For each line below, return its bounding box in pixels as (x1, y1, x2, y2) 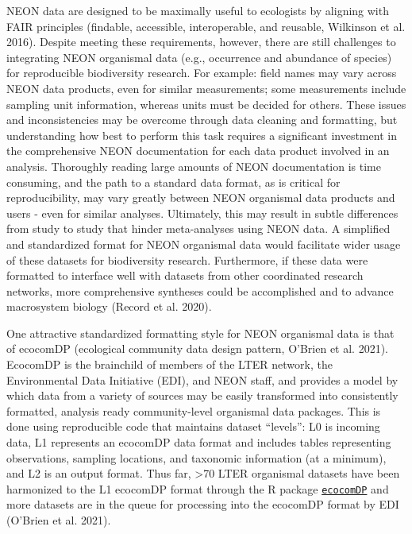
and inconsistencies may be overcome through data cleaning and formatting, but (6, 111, 398, 128)
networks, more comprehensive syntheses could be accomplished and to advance (6, 282, 394, 299)
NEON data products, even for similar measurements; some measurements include (6, 79, 406, 96)
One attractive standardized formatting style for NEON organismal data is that (6, 324, 395, 341)
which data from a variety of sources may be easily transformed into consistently (6, 387, 399, 404)
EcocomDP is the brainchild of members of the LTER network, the (6, 356, 333, 373)
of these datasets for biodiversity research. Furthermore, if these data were (6, 251, 368, 268)
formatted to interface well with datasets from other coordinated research (6, 267, 364, 284)
